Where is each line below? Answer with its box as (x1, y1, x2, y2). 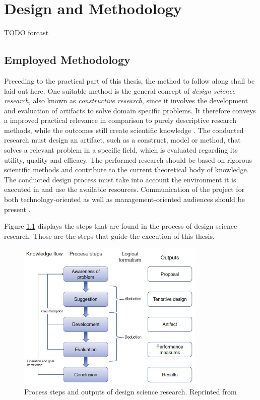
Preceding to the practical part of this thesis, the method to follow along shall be (4, 75, 255, 86)
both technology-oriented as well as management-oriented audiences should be (4, 194, 245, 205)
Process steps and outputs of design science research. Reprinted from (24, 386, 237, 397)
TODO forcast (4, 27, 49, 38)
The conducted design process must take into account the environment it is (4, 174, 236, 184)
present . (4, 204, 31, 214)
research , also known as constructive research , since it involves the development (4, 95, 248, 106)
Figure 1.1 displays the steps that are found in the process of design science (4, 221, 237, 231)
